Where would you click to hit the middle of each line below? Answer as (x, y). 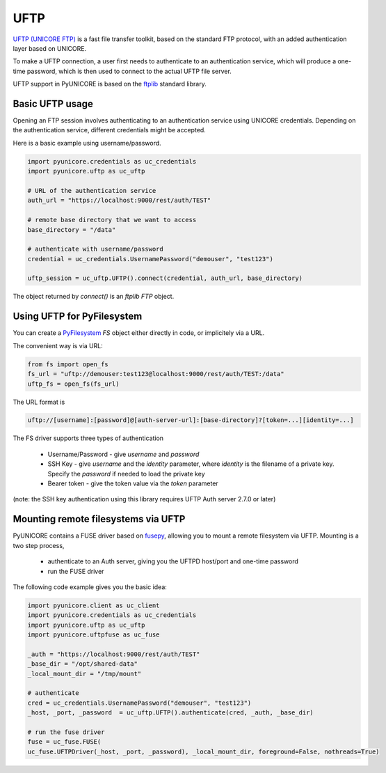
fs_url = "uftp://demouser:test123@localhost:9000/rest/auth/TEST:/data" (156, 374)
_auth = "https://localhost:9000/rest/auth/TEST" (114, 654)
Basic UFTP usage (53, 103)
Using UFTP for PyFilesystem (78, 317)
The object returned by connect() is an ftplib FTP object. (94, 297)
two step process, (39, 545)
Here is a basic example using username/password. (87, 143)
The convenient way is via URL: (58, 345)
